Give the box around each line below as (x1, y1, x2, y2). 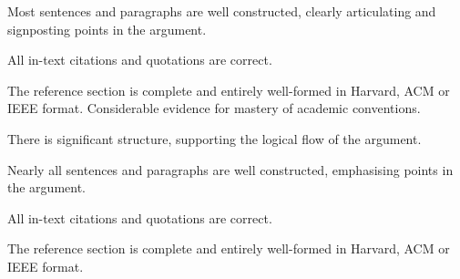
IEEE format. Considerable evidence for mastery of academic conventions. (7, 98, 421, 118)
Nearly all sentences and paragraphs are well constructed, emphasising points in (7, 160, 454, 179)
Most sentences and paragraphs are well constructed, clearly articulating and (7, 2, 436, 20)
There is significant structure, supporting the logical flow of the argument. (7, 129, 422, 148)
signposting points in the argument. (7, 19, 207, 38)
